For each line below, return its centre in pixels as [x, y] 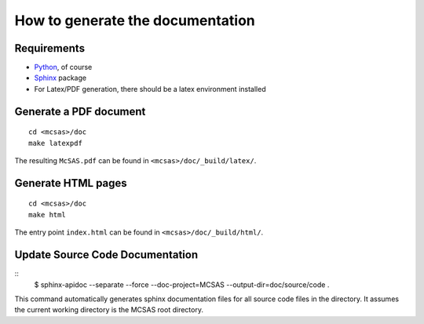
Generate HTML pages [71, 183]
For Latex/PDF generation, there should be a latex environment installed [150, 89]
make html [47, 215]
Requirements [50, 48]
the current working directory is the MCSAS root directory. [109, 310]
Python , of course [63, 67]
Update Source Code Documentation [106, 255]
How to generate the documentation [135, 20]
